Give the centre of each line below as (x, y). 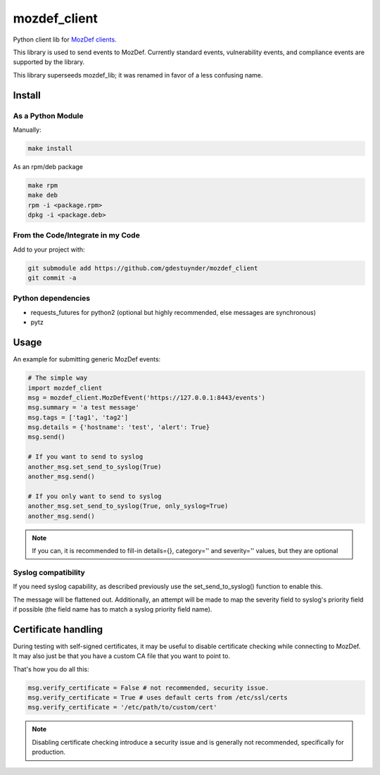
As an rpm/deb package (48, 166)
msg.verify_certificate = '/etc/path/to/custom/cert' (122, 707)
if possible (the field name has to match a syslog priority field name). (113, 609)
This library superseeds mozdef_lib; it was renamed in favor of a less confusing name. (138, 75)
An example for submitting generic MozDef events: (87, 359)
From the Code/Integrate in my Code (76, 235)
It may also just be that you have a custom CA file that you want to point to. (121, 656)
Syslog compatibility (49, 572)
